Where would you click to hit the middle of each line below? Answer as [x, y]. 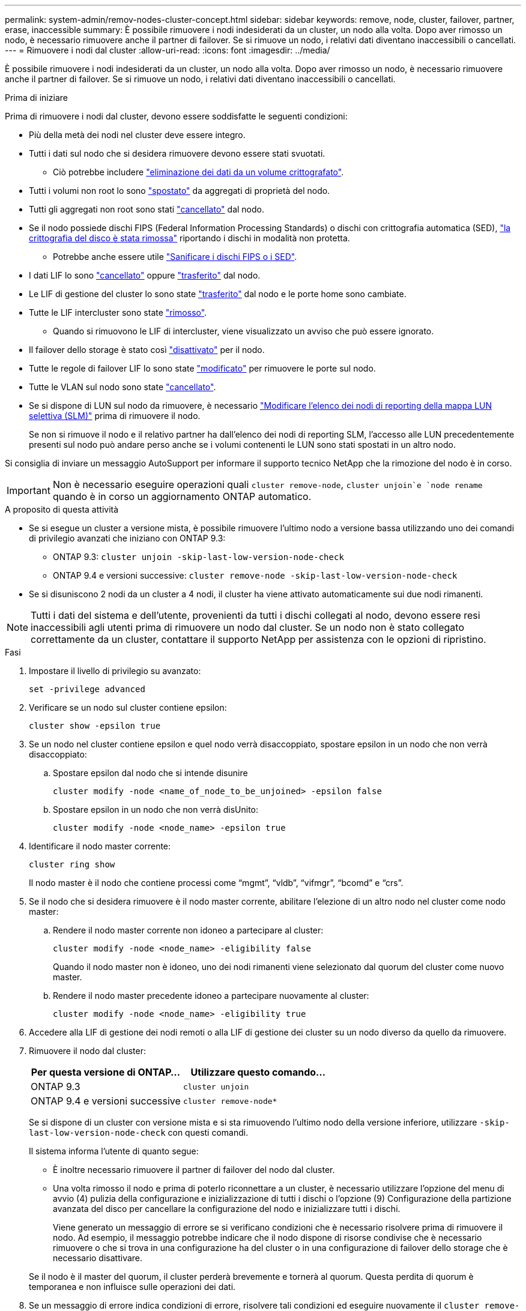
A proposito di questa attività [62, 509]
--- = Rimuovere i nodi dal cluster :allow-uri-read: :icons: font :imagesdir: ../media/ [168, 50]
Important [29, 490]
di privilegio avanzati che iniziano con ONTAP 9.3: [127, 538]
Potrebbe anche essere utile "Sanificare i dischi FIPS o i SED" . [175, 257]
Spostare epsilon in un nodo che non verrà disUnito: [156, 809]
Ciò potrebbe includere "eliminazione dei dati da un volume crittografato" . [198, 172]
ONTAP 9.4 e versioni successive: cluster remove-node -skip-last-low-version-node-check [255, 575]
